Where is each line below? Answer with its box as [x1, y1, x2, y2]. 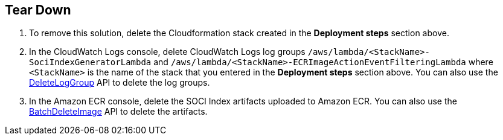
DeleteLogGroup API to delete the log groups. [29, 77, 210, 88]
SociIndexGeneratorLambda [29, 57, 152, 68]
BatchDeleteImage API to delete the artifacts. [29, 106, 208, 117]
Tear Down [5, 2, 71, 17]
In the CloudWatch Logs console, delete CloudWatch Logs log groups [29, 46, 306, 57]
